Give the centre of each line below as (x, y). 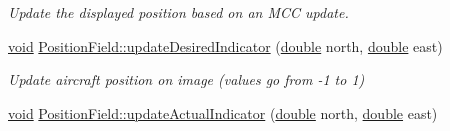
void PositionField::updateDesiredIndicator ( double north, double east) (225, 45)
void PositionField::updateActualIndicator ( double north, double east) (223, 112)
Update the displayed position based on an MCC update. (178, 12)
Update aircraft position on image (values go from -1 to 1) (186, 79)
